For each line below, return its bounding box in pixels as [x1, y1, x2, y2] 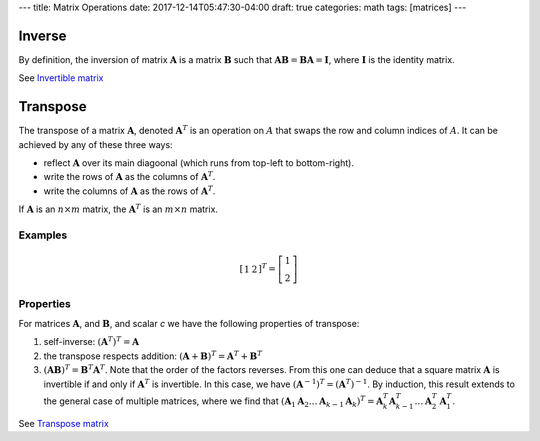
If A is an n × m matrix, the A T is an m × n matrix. [18, 202, 219, 215]
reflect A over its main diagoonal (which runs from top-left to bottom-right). [43, 156, 355, 169]
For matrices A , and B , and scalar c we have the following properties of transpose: [18, 318, 360, 330]
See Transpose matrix [18, 417, 109, 429]
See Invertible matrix [18, 72, 104, 84]
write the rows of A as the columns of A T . [43, 170, 216, 183]
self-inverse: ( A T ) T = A [43, 335, 140, 348]
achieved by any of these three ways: [18, 138, 174, 150]
